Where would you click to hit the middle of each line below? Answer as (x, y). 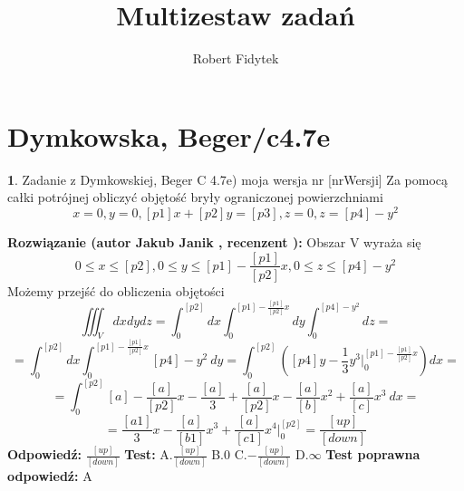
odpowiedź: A (50, 475)
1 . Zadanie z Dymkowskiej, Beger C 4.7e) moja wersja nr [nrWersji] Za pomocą (228, 179)
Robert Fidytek (236, 58)
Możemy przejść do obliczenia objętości (116, 290)
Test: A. (149, 454)
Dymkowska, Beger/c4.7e (169, 135)
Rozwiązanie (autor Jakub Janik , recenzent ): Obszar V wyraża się (214, 241)
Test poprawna (373, 454)
